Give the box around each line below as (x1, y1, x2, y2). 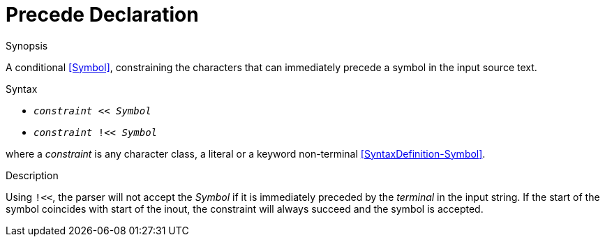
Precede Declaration (6, 3, 199, 27)
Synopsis (6, 39, 48, 52)
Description (6, 169, 59, 181)
